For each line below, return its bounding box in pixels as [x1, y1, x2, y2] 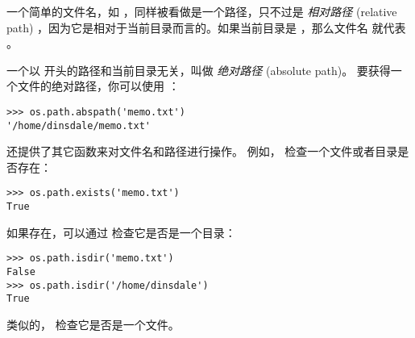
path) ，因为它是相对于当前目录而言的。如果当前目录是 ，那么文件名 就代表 [6, 19, 406, 35]
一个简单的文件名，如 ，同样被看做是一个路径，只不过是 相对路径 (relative [6, 3, 397, 19]
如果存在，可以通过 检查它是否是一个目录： [6, 223, 236, 240]
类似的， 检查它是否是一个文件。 [6, 316, 180, 332]
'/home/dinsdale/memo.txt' [6, 119, 151, 131]
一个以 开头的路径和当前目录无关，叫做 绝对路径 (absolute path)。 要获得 [6, 61, 391, 78]
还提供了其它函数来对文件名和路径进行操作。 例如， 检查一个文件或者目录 [6, 143, 398, 160]
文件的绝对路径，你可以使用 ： [17, 77, 180, 94]
